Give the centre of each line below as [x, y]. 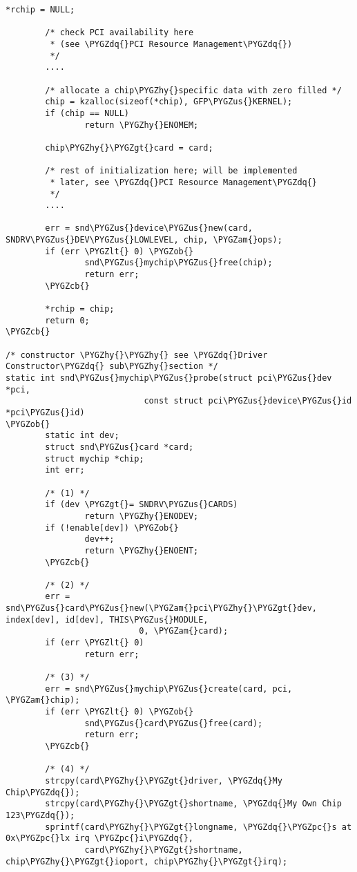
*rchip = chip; [80, 309]
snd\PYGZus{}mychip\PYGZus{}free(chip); [178, 263]
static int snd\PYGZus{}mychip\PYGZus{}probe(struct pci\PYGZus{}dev [169, 378]
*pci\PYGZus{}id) [45, 412]
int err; [65, 470]
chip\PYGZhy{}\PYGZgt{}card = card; [129, 148]
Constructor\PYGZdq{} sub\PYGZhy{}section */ [112, 367]
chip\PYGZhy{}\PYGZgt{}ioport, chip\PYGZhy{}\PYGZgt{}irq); [147, 861]
